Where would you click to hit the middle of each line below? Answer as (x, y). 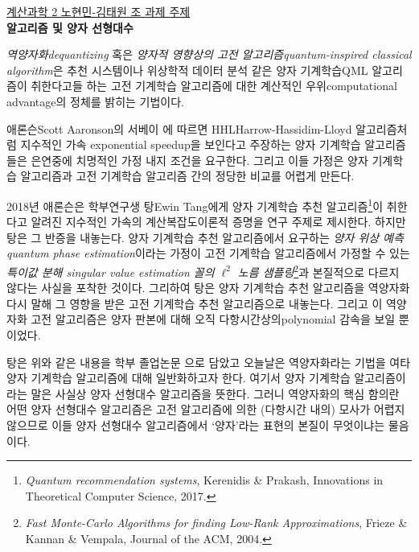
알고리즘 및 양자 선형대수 (70, 27)
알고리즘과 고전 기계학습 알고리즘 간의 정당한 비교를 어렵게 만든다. (187, 176)
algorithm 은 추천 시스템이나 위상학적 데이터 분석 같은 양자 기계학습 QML (187, 70)
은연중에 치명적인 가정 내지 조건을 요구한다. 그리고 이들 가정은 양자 (199, 160)
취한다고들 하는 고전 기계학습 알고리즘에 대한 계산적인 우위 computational (214, 86)
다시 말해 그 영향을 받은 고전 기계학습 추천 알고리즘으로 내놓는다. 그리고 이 (195, 303)
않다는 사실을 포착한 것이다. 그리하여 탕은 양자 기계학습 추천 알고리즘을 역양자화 (208, 288)
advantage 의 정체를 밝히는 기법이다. (96, 101)
